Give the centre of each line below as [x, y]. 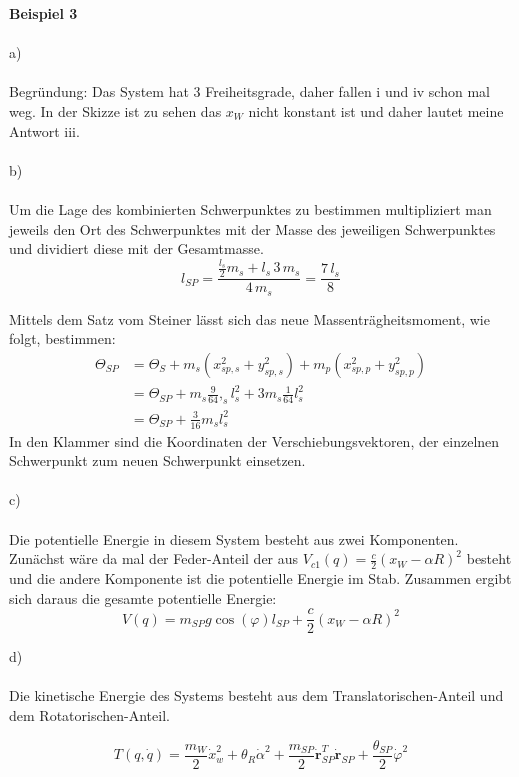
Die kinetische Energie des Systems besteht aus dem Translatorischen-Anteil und [256, 695]
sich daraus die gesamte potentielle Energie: [143, 597]
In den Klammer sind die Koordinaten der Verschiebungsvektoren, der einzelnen [254, 440]
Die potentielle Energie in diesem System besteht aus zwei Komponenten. [234, 538]
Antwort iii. [44, 130]
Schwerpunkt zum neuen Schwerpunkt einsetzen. [157, 460]
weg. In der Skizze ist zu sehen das [115, 110]
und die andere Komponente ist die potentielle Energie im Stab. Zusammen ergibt [260, 578]
